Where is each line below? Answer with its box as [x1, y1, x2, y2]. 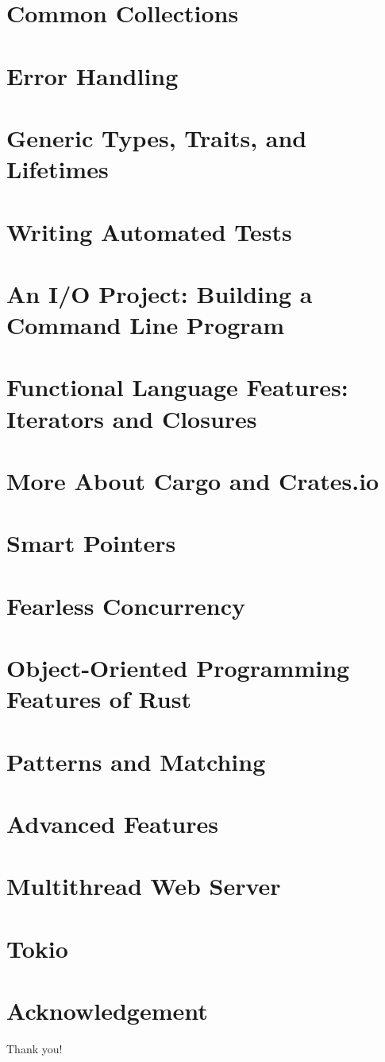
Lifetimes [6, 153, 109, 185]
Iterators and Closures [6, 402, 257, 434]
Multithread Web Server [6, 869, 281, 902]
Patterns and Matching [6, 745, 266, 777]
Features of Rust [6, 683, 191, 715]
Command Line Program [6, 309, 285, 341]
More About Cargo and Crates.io [6, 465, 379, 496]
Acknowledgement [6, 994, 208, 1027]
